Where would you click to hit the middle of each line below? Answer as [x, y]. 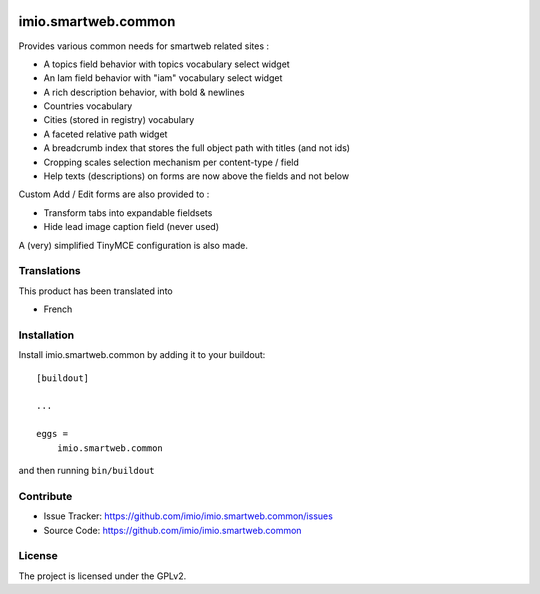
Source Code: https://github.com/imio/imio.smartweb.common [172, 530]
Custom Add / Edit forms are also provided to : [114, 194]
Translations [50, 271]
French [58, 309]
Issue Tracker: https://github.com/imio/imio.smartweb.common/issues [188, 516]
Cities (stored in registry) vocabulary [119, 120]
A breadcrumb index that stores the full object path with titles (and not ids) [196, 148]
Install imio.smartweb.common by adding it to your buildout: [142, 355]
